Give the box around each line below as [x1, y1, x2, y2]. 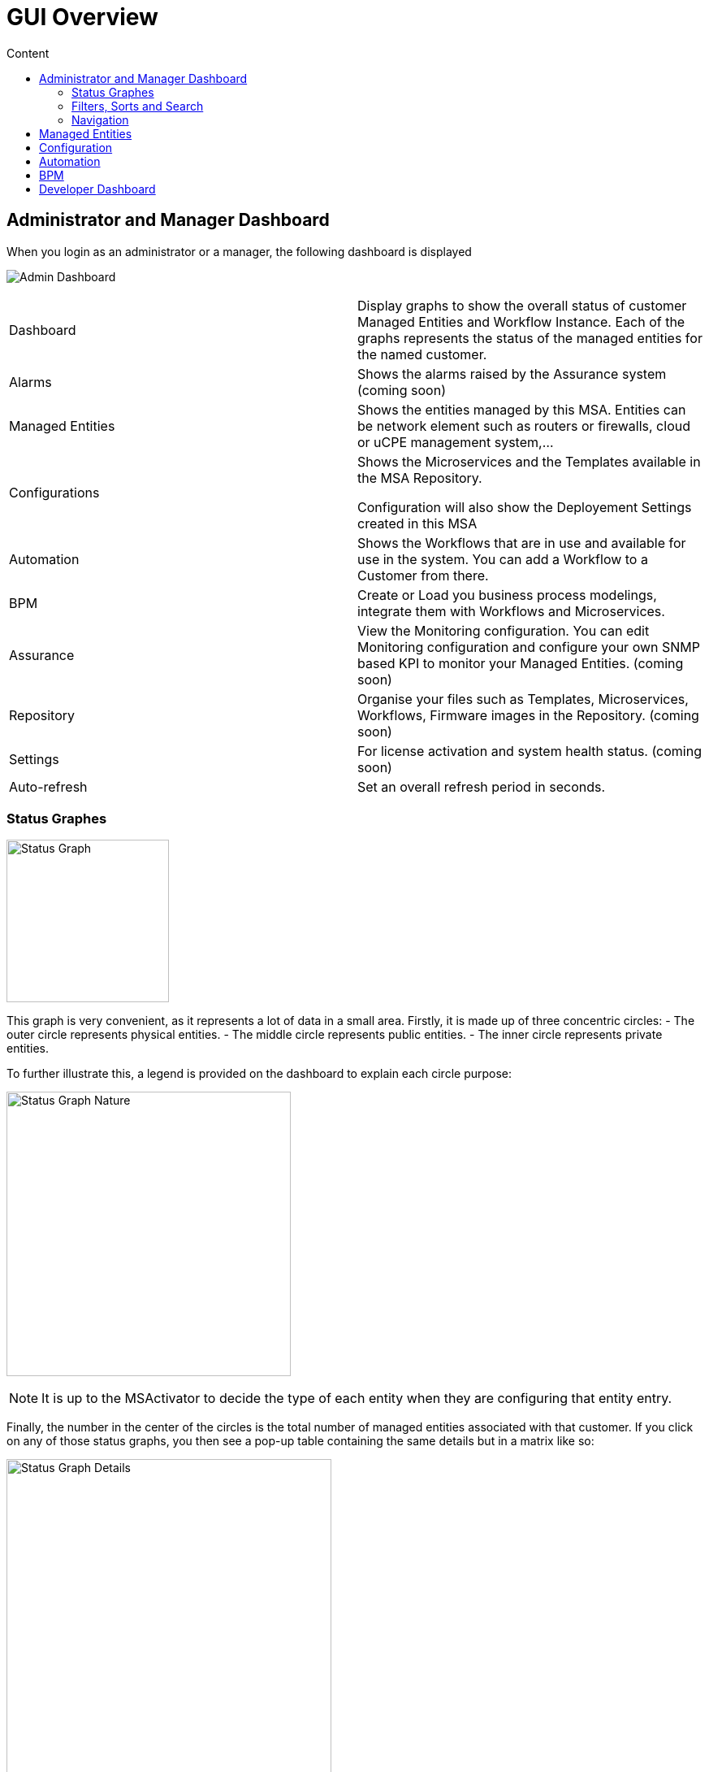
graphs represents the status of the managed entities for [357, 329, 703, 346]
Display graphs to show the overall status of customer [357, 297, 687, 314]
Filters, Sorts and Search [71, 98, 204, 113]
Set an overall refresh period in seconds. [357, 778, 606, 795]
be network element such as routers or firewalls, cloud [357, 417, 690, 434]
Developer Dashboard [39, 181, 156, 196]
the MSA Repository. [357, 469, 482, 486]
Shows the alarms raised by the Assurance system [357, 365, 667, 382]
